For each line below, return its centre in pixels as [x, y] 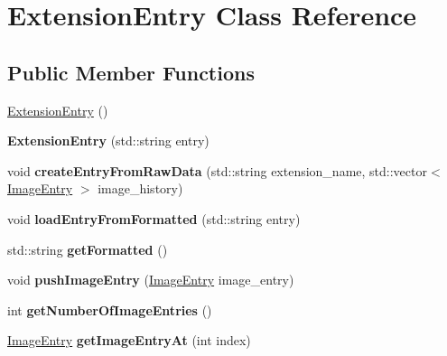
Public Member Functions [131, 72]
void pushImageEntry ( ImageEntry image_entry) [151, 280]
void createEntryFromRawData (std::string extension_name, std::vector [217, 170]
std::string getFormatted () [88, 249]
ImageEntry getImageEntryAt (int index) [129, 340]
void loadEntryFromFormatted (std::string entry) [154, 218]
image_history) [140, 188]
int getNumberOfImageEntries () [110, 309]
